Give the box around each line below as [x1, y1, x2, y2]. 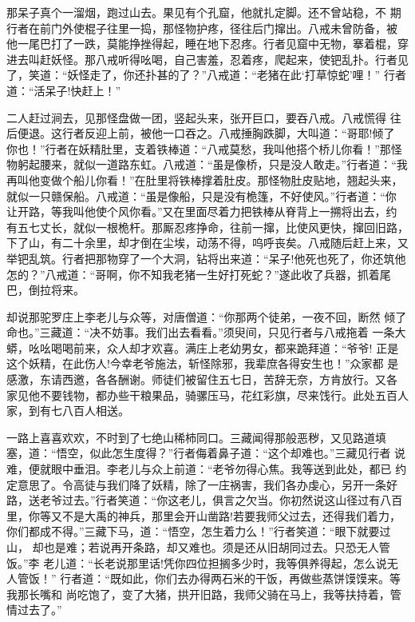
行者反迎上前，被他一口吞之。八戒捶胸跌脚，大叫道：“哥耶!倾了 [61, 125, 395, 142]
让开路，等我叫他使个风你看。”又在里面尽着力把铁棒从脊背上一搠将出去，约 [6, 203, 397, 220]
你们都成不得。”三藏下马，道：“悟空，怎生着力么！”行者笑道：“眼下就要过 [6, 523, 391, 540]
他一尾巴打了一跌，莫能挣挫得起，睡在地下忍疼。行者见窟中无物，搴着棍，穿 [6, 35, 409, 52]
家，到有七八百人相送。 [6, 402, 129, 419]
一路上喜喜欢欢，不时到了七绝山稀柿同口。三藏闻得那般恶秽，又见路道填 [6, 429, 386, 445]
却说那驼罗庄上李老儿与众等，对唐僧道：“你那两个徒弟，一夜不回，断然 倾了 [6, 308, 407, 325]
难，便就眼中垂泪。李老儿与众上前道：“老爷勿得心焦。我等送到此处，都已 [6, 461, 392, 477]
